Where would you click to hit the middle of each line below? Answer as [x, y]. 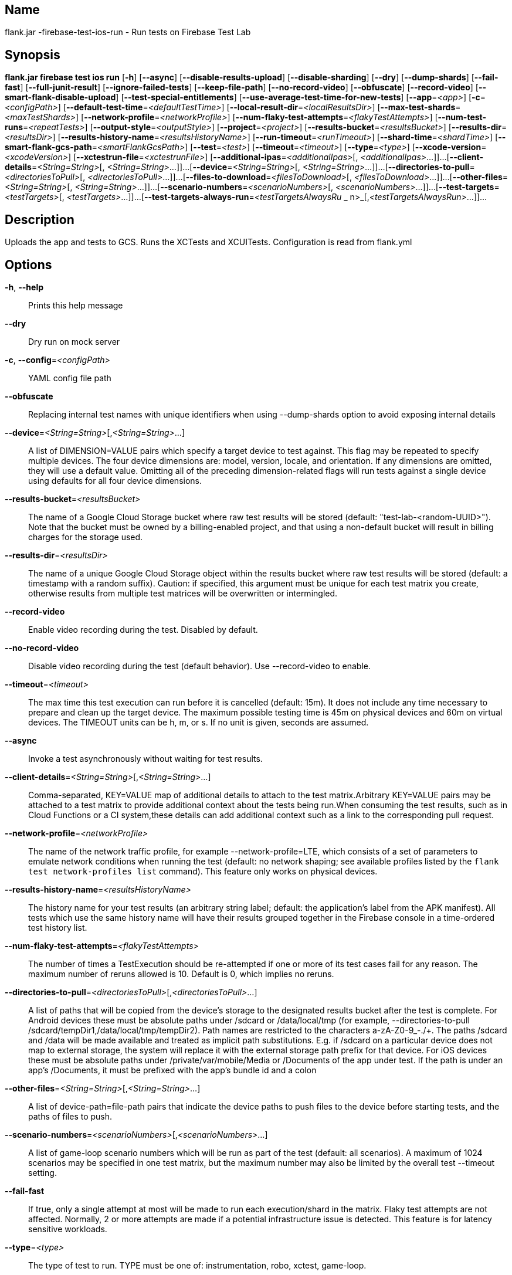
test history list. [58, 927]
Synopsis [33, 55]
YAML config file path [70, 378]
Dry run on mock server [74, 341]
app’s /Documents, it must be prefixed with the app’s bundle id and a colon [172, 1070]
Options [28, 265]
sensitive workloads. [68, 1229]
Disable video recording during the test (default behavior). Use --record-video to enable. [199, 666]
